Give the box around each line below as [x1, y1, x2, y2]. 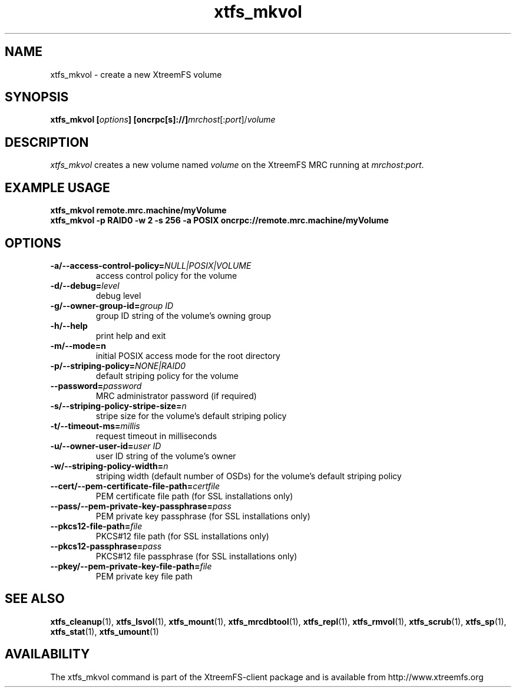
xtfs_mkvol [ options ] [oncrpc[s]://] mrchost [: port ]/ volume [50, 114, 276, 125]
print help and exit [95, 330, 166, 341]
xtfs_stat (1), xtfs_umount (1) [50, 626, 159, 637]
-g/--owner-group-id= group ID [50, 300, 174, 311]
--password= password [50, 380, 142, 391]
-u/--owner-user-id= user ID [50, 440, 161, 451]
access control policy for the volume [95, 270, 237, 281]
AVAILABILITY [5, 647, 90, 662]
